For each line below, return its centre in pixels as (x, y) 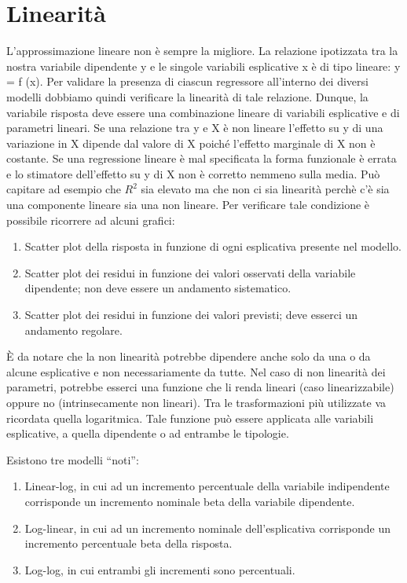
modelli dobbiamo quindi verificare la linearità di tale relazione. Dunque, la (187, 96)
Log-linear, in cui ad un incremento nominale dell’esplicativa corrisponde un (208, 528)
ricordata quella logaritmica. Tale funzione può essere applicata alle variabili (190, 418)
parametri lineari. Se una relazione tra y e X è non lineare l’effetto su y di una (195, 128)
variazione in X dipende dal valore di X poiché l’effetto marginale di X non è (191, 143)
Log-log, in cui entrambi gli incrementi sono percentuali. (160, 569)
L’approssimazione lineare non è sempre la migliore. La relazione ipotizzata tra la (202, 51)
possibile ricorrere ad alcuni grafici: (91, 220)
